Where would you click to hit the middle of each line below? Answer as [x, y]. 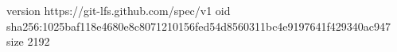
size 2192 [28, 41]
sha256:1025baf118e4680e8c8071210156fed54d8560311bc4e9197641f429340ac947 [199, 26]
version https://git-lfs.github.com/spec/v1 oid [119, 10]
